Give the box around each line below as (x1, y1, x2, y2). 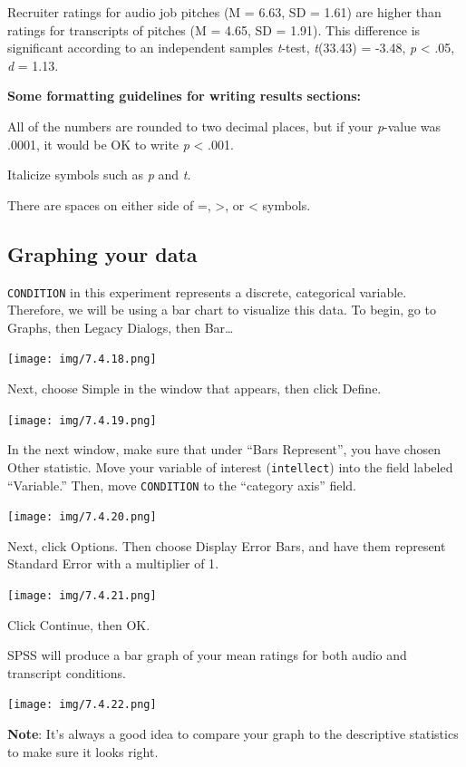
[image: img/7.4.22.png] (7, 698, 157, 712)
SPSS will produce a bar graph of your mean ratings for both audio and (7, 646, 407, 665)
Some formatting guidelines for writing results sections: (7, 86, 362, 105)
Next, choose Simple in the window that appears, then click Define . (7, 379, 382, 398)
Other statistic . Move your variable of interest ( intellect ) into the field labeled (7, 457, 453, 476)
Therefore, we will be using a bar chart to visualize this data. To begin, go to (7, 300, 436, 319)
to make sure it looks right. (7, 742, 159, 761)
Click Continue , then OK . (7, 615, 150, 634)
